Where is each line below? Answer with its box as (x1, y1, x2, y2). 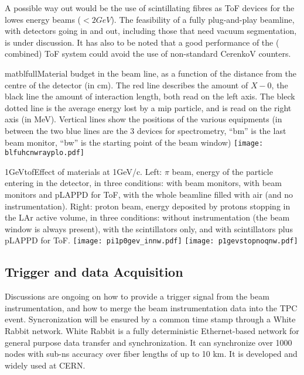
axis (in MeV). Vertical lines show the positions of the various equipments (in (5, 113, 282, 125)
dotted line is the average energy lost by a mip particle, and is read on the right (5, 101, 292, 113)
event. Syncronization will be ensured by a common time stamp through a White (5, 313, 296, 325)
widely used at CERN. (5, 359, 86, 371)
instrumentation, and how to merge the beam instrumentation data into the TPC (5, 301, 298, 314)
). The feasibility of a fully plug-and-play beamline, (111, 13, 295, 25)
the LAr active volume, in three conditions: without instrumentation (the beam (5, 211, 290, 223)
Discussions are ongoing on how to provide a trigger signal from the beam (5, 290, 269, 302)
